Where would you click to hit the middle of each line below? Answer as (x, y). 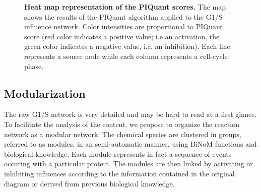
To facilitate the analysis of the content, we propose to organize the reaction (122, 124)
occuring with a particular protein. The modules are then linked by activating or (128, 164)
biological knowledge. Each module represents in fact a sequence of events (118, 153)
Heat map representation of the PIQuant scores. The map (125, 7)
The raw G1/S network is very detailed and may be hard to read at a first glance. (130, 114)
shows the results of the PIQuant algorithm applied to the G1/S (123, 16)
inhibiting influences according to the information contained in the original (119, 173)
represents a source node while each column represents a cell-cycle (126, 56)
